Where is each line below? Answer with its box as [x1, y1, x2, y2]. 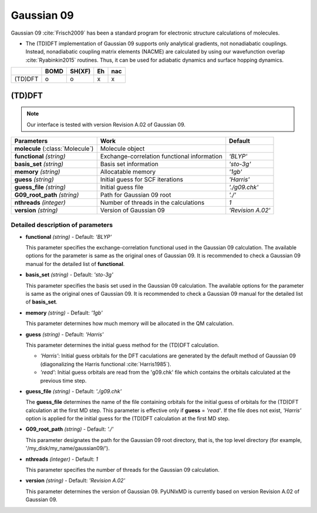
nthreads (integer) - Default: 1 [25, 455, 99, 463]
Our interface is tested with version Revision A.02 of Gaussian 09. [26, 121, 186, 128]
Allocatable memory [100, 167, 156, 176]
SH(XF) [69, 67, 91, 76]
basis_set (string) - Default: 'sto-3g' [25, 271, 114, 278]
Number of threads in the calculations [100, 198, 205, 207]
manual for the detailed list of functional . [25, 260, 125, 267]
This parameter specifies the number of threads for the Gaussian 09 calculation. [25, 467, 220, 474]
